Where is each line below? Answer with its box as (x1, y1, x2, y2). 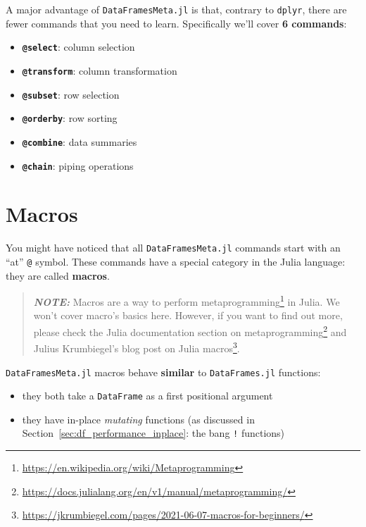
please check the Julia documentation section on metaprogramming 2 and (33, 323, 347, 339)
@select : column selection (22, 39, 135, 54)
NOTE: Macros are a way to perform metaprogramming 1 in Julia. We (33, 292, 340, 309)
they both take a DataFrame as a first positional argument (22, 388, 273, 403)
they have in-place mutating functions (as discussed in (22, 411, 255, 426)
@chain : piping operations (22, 158, 134, 173)
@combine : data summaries (22, 134, 137, 149)
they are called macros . (6, 268, 110, 283)
